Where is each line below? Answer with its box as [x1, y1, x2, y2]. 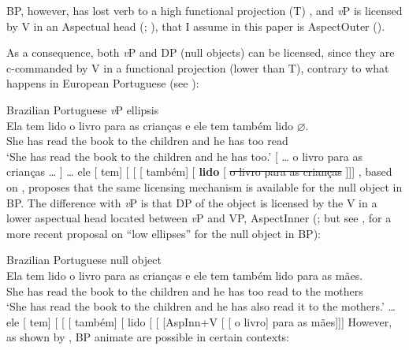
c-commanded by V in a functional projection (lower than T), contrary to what [6, 59, 389, 76]
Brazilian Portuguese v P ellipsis [6, 101, 159, 117]
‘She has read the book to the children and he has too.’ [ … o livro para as [6, 147, 363, 164]
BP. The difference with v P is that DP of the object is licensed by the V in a [6, 194, 377, 210]
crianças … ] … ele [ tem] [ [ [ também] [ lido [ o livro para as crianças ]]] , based [6, 163, 392, 180]
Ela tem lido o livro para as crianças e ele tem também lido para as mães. [6, 266, 363, 283]
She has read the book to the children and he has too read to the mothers [6, 282, 363, 299]
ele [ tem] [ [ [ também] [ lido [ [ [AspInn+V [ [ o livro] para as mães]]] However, [6, 313, 392, 330]
